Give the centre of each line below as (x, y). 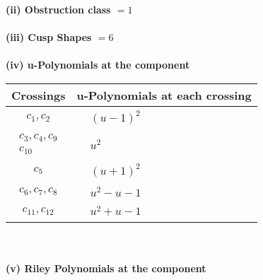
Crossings (39, 95)
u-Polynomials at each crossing (164, 95)
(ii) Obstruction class (58, 9)
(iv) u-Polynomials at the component (98, 65)
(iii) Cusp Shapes (49, 37)
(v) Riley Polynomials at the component (106, 268)
